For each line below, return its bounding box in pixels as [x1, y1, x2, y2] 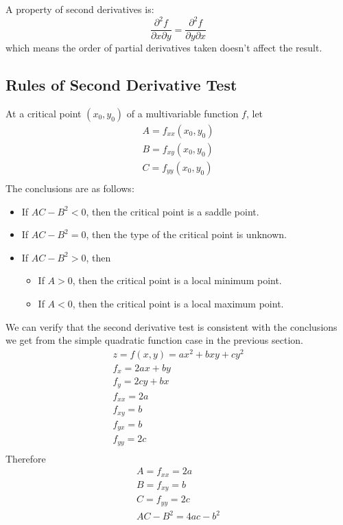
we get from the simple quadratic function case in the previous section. [5, 333, 304, 347]
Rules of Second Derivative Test [5, 74, 237, 95]
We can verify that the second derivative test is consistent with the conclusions [5, 319, 338, 334]
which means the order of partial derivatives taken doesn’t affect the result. [5, 40, 322, 55]
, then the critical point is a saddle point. [86, 204, 259, 218]
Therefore [5, 451, 46, 465]
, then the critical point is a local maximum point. [72, 296, 284, 311]
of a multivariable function [126, 106, 239, 120]
